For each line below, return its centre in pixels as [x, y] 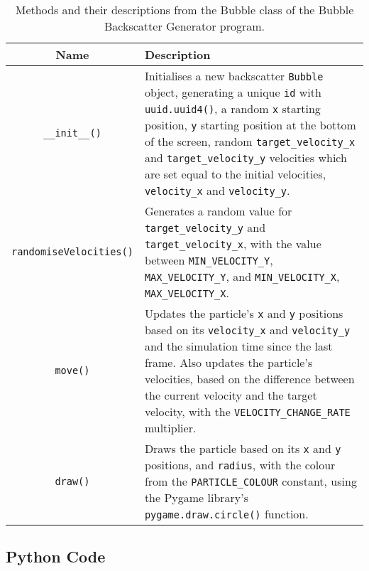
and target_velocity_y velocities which [246, 158]
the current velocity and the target [231, 395]
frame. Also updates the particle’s [228, 362]
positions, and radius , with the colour [240, 465]
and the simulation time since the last [238, 346]
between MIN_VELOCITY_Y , [209, 260]
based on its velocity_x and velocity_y [247, 330]
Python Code [56, 556]
